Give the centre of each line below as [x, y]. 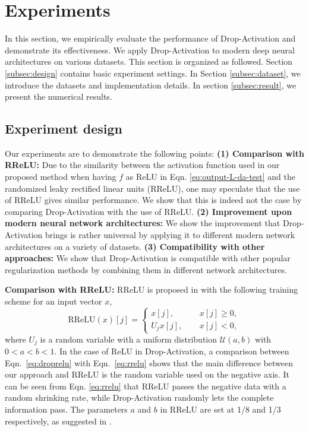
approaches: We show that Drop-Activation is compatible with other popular [148, 258]
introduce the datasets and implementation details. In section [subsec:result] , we [151, 85]
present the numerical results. [59, 96]
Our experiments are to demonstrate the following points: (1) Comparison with [154, 153]
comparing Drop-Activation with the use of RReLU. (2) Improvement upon [149, 211]
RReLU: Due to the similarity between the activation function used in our [142, 165]
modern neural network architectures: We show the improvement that [143, 223]
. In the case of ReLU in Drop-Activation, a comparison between [172, 351]
